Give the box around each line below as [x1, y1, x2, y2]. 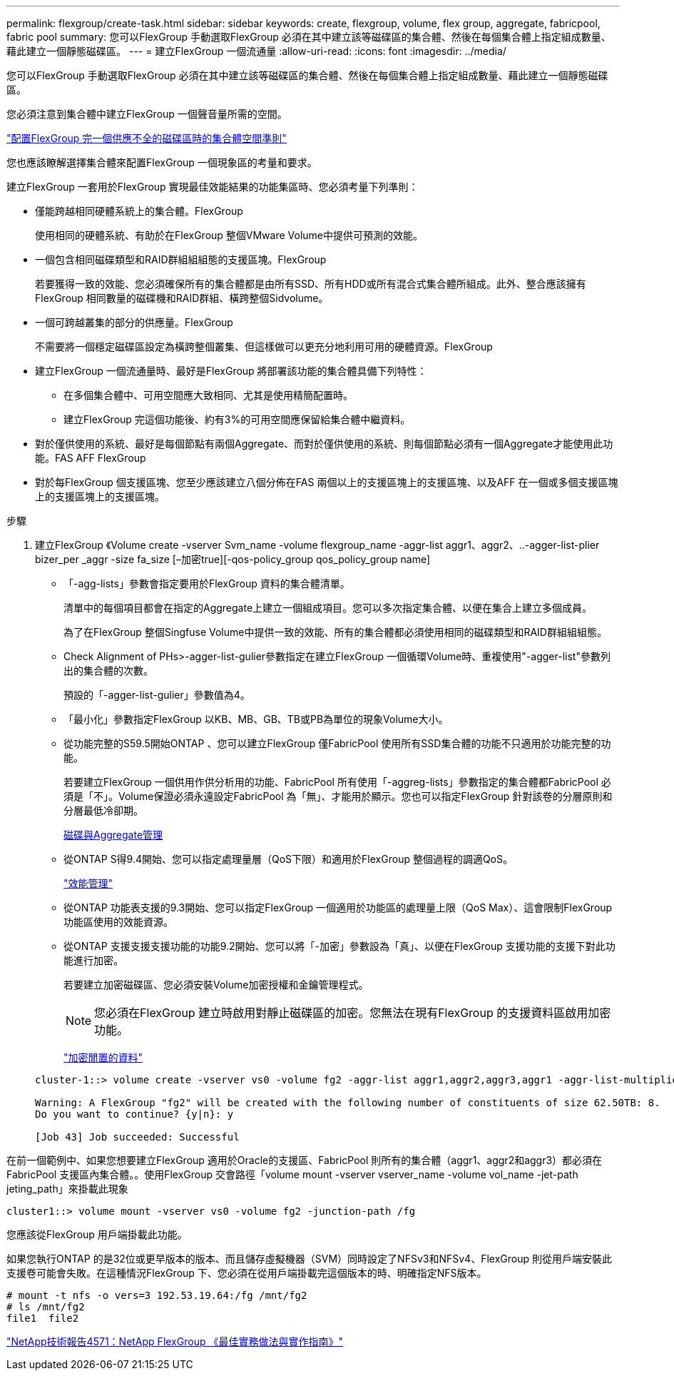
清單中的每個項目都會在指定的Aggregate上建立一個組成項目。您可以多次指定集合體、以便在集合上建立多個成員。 [63, 602, 593, 614]
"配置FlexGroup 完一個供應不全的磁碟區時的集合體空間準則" [6, 132, 287, 144]
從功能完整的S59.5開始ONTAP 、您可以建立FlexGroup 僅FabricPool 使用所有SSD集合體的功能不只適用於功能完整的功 [63, 737, 611, 749]
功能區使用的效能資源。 [63, 916, 173, 928]
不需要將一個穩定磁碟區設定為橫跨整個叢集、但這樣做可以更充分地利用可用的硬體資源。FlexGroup [35, 340, 493, 353]
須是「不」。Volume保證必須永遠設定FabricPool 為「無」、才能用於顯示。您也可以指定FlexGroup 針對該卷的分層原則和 [63, 790, 613, 802]
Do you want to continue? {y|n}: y [35, 1108, 234, 1120]
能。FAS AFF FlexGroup [35, 452, 146, 464]
